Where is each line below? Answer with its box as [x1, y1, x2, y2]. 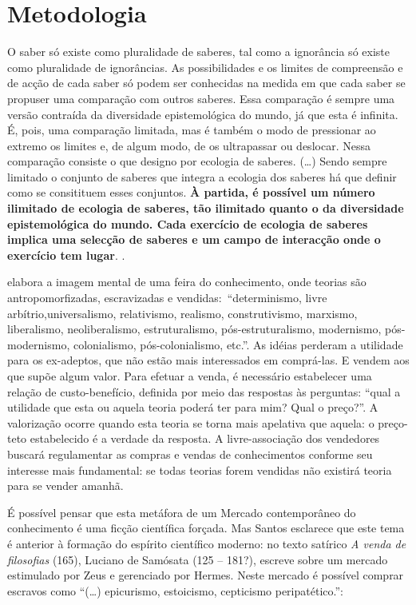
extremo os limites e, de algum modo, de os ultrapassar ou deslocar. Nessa [7, 137, 370, 153]
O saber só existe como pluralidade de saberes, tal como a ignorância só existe [7, 43, 390, 60]
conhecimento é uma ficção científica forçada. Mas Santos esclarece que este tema [7, 519, 405, 536]
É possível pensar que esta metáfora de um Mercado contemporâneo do [7, 504, 356, 520]
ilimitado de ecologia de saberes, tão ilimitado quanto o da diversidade [7, 200, 404, 217]
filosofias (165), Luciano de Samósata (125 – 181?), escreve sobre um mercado [7, 551, 388, 567]
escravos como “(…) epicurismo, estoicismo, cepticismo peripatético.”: [7, 582, 343, 599]
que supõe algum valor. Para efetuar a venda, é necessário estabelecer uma [7, 368, 372, 384]
